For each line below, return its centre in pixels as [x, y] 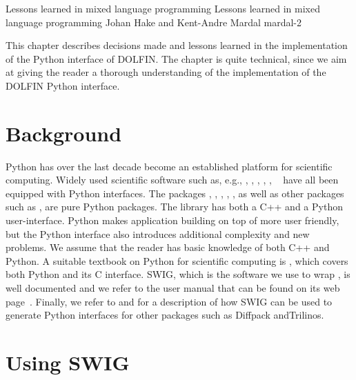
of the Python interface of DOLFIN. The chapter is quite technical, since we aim [176, 58]
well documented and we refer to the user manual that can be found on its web [173, 288]
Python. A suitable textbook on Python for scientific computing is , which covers [177, 260]
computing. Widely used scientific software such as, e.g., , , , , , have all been [172, 180]
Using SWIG [68, 362]
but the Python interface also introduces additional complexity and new [158, 233]
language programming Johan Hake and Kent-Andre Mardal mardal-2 [154, 22]
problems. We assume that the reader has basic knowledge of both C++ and [168, 247]
